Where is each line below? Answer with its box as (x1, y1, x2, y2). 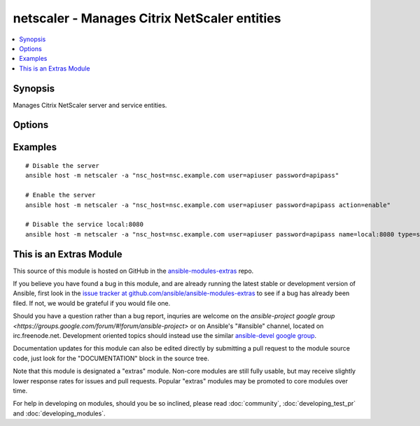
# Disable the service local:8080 (25, 220, 143, 229)
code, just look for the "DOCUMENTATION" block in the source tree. (13, 354, 209, 362)
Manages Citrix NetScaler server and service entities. (13, 101, 167, 109)
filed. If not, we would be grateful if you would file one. (13, 299, 171, 307)
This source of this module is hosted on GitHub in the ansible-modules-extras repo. (13, 267, 254, 275)
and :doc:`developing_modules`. (13, 409, 106, 418)
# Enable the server (25, 191, 96, 199)
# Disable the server (25, 162, 99, 170)
